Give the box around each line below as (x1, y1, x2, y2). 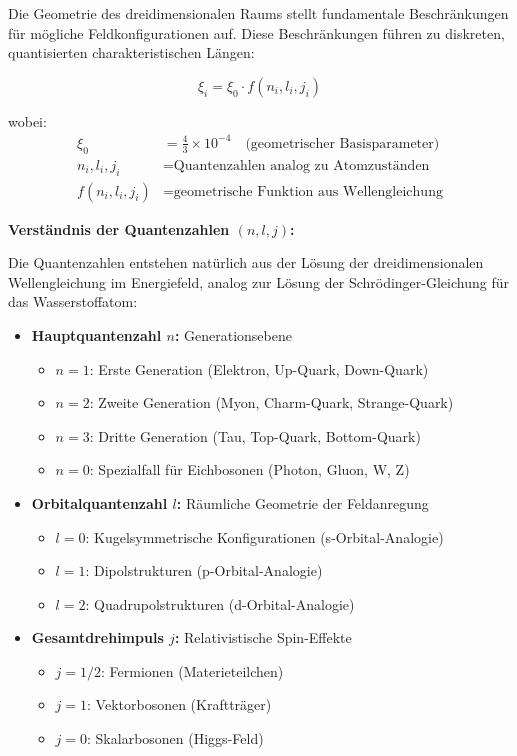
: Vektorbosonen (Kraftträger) (87, 694, 272, 715)
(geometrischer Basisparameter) (245, 136, 440, 151)
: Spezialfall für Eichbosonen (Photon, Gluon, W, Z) (89, 459, 410, 480)
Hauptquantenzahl (31, 324, 162, 345)
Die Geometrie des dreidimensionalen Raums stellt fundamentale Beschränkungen (8, 3, 509, 23)
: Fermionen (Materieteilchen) (101, 660, 284, 681)
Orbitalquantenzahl (31, 492, 168, 513)
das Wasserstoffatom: (8, 291, 138, 312)
